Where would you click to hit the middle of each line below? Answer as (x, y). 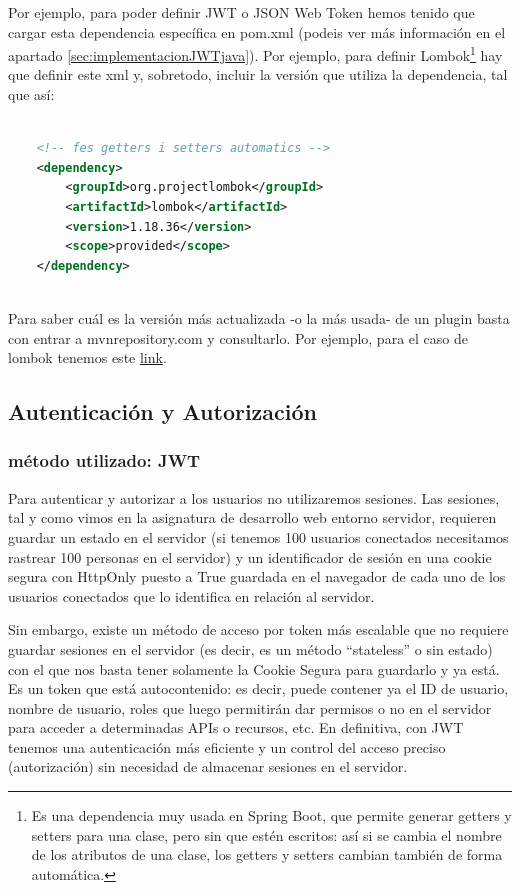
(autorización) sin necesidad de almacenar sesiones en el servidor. (208, 766)
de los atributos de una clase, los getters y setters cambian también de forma (267, 854)
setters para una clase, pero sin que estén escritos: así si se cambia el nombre (266, 834)
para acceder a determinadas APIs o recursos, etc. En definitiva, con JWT (236, 727)
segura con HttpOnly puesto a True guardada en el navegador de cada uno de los (257, 576)
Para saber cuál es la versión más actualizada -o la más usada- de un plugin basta (259, 317)
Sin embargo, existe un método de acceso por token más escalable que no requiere (258, 629)
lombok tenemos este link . (87, 357)
